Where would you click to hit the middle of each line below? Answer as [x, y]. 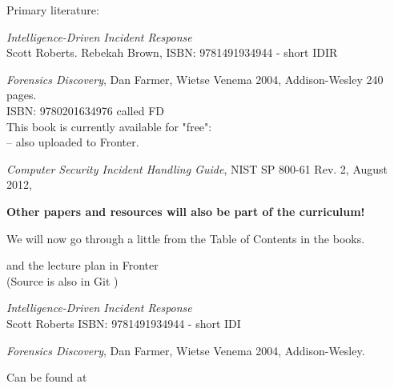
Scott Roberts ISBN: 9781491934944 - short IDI [124, 323]
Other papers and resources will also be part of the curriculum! [186, 211]
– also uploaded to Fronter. [73, 142]
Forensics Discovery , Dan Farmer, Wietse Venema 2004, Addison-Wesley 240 [195, 79]
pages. [22, 95]
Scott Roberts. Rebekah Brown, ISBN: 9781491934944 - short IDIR [172, 52]
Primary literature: [53, 10]
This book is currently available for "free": [109, 126]
